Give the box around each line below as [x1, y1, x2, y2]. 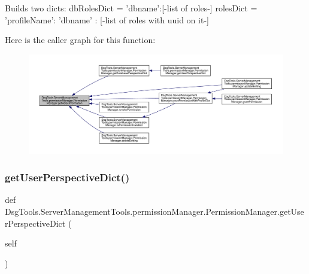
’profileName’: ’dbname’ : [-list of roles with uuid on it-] [5, 13, 209, 26]
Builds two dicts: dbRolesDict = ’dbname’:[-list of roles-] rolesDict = [5, 2, 257, 14]
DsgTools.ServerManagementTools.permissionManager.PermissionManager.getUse [5, 205, 304, 218]
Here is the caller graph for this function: [5, 34, 156, 46]
